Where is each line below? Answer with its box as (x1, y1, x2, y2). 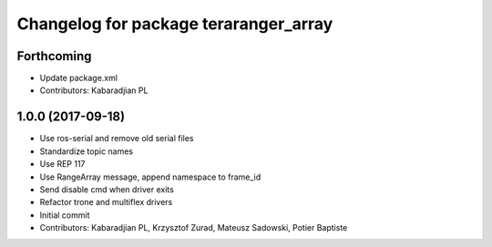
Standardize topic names (39, 146, 134, 157)
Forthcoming (16, 48, 92, 64)
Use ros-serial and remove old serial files (39, 133, 194, 144)
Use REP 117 (39, 159, 86, 170)
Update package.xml (39, 73, 118, 84)
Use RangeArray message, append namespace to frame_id (39, 171, 261, 182)
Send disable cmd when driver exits (39, 183, 175, 195)
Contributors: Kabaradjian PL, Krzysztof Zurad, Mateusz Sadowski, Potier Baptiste (39, 222, 348, 233)
